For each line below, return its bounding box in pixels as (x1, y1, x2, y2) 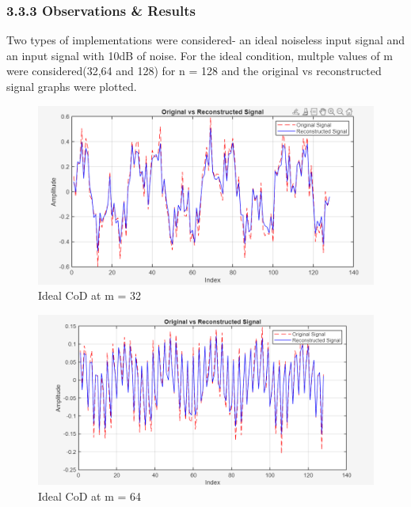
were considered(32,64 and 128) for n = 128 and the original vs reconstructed (6, 62, 382, 79)
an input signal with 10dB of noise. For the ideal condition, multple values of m (6, 47, 393, 63)
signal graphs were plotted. (6, 78, 137, 94)
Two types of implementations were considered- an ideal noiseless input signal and (6, 32, 405, 48)
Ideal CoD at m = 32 (38, 287, 142, 304)
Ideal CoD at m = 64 (38, 487, 142, 504)
